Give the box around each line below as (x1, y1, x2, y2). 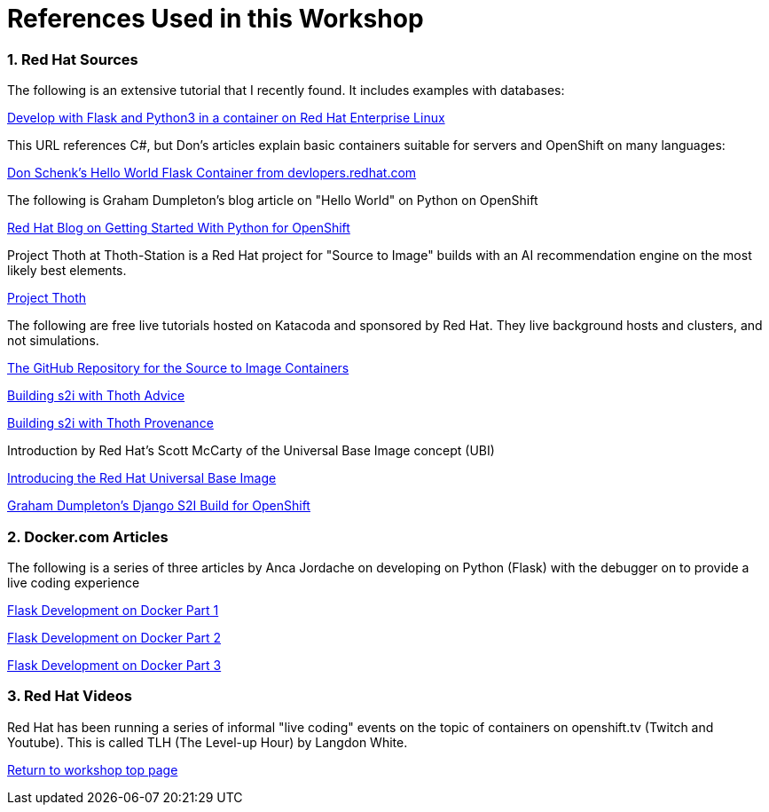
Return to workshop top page (7, 761, 178, 777)
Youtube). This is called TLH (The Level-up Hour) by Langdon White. (7, 734, 408, 750)
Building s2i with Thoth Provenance (7, 415, 214, 431)
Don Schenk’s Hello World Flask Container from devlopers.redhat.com (7, 165, 417, 181)
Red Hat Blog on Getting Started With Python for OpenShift (7, 220, 350, 236)
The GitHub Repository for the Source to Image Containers (7, 360, 349, 376)
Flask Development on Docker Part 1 (7, 602, 219, 618)
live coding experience (7, 574, 140, 590)
